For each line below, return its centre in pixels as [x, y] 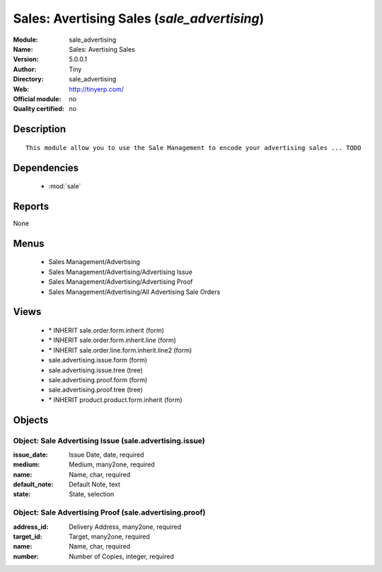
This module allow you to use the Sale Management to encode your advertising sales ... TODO [193, 148]
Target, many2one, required [109, 536]
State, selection [92, 494]
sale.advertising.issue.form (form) [98, 360]
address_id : [31, 527]
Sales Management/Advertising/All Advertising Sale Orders [134, 292]
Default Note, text [94, 484]
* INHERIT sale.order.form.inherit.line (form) [112, 341]
